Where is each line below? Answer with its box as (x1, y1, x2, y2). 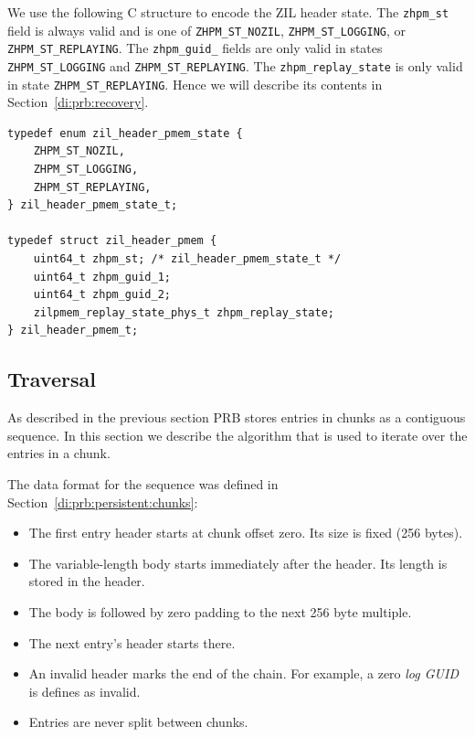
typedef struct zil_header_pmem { (7, 234, 217, 248)
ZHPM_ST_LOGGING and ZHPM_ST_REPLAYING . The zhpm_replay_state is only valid (7, 56, 463, 75)
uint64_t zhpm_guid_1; (33, 270, 171, 283)
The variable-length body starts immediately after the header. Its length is (28, 553, 448, 572)
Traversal (7, 365, 96, 393)
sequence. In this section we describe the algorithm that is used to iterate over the (7, 425, 468, 444)
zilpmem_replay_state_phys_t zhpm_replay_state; (33, 305, 334, 319)
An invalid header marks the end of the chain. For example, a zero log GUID (28, 664, 459, 683)
